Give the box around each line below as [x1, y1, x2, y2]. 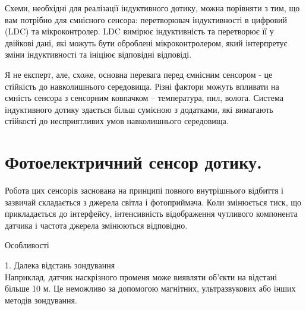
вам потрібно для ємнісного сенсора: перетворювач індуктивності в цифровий [5, 13, 288, 26]
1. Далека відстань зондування [5, 259, 115, 271]
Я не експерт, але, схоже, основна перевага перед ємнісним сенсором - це [5, 68, 273, 80]
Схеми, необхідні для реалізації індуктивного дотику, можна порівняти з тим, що [5, 2, 300, 14]
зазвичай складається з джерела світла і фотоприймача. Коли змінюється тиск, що [5, 195, 302, 208]
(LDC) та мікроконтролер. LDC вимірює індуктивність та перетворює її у [5, 25, 274, 37]
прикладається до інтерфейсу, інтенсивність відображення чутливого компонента [5, 207, 298, 220]
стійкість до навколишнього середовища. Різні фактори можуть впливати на [5, 80, 279, 92]
